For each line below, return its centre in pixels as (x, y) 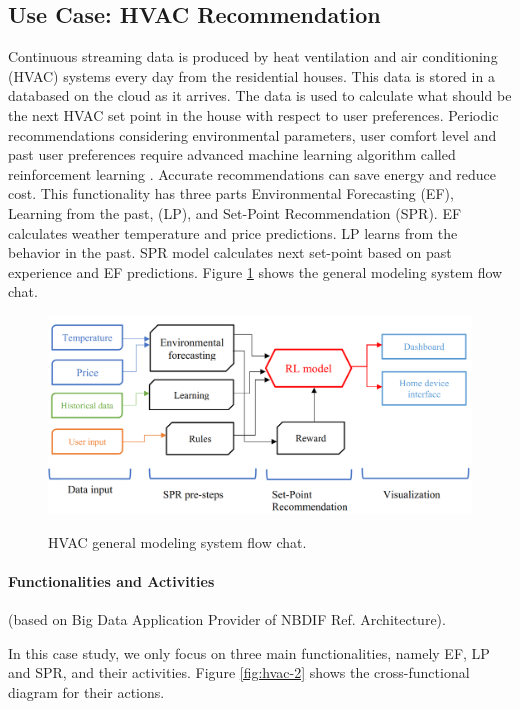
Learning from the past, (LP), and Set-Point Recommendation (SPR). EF (235, 212)
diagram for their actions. (86, 692)
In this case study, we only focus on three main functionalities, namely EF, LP (249, 652)
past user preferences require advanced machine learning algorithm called (232, 154)
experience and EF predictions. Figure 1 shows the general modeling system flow (255, 271)
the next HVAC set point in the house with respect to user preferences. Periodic (253, 114)
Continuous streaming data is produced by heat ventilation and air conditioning (253, 56)
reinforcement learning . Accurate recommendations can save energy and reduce (252, 173)
